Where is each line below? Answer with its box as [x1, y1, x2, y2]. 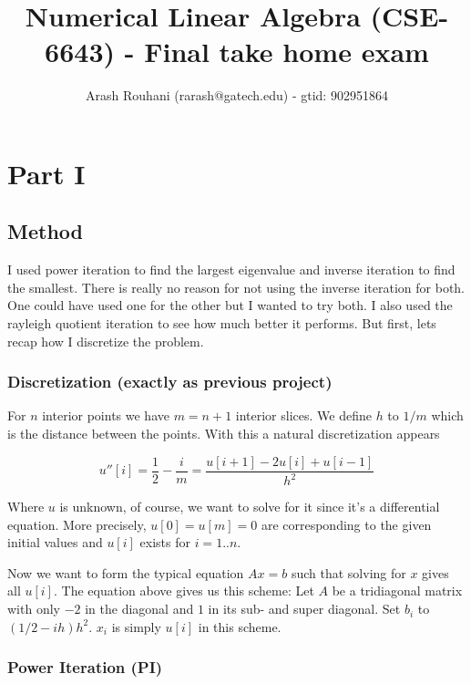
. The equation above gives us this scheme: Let [53, 581, 314, 600]
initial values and [7, 533, 103, 552]
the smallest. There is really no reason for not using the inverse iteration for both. [7, 277, 466, 296]
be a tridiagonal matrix [332, 581, 463, 600]
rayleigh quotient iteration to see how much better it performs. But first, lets [7, 314, 436, 333]
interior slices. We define [235, 406, 372, 425]
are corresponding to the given [261, 514, 432, 534]
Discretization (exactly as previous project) [7, 370, 333, 393]
